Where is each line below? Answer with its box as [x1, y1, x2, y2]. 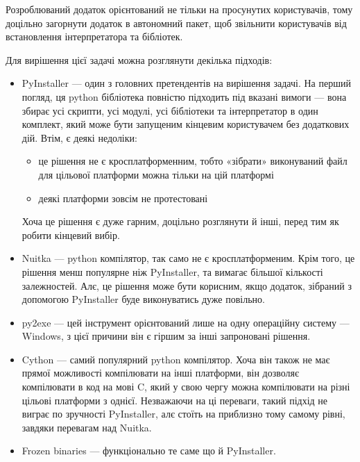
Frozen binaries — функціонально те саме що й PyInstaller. [22, 443, 276, 458]
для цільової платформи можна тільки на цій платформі [38, 167, 274, 181]
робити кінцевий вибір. [22, 227, 120, 242]
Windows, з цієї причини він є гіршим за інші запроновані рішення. [22, 329, 311, 343]
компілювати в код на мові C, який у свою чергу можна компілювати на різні [22, 379, 350, 394]
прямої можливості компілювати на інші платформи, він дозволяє [22, 365, 299, 380]
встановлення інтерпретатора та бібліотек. [6, 29, 183, 44]
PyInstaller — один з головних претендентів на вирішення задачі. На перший [22, 76, 351, 90]
